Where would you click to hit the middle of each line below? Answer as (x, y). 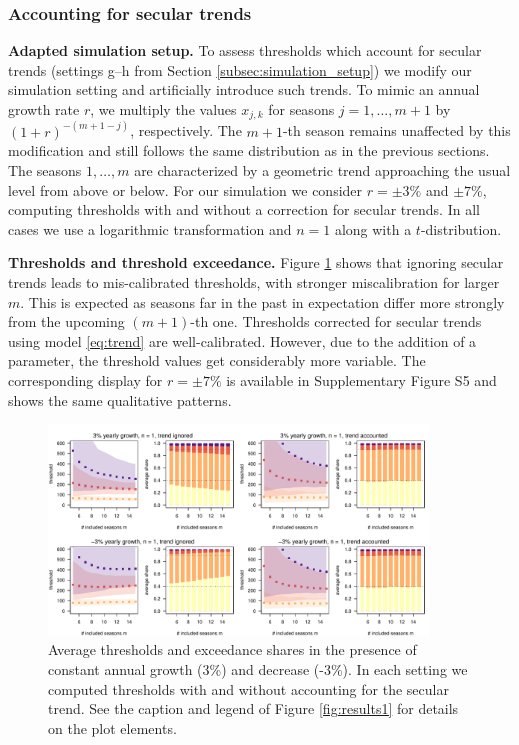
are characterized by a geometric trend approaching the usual (322, 170)
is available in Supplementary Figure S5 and (361, 380)
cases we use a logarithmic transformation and (150, 228)
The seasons (45, 170)
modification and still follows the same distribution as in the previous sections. (249, 150)
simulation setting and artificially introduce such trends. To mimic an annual (244, 89)
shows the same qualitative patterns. (120, 399)
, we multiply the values (163, 109)
